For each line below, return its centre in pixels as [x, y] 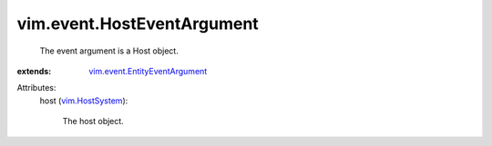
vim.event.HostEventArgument [138, 24]
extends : [34, 71]
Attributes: [36, 88]
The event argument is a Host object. [109, 51]
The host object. [93, 122]
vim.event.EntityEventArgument [148, 71]
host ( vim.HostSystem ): [84, 101]
